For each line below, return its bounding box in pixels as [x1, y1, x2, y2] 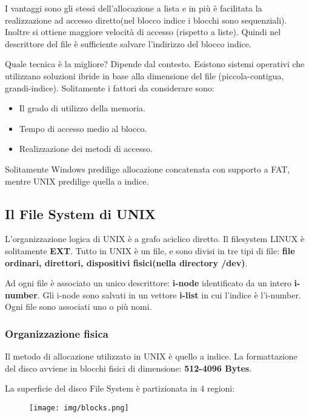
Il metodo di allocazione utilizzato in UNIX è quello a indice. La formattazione [5, 350, 297, 363]
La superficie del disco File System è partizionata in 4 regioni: [5, 382, 235, 395]
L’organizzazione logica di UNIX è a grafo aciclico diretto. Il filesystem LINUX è [5, 232, 305, 245]
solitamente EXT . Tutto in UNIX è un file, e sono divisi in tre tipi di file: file [5, 244, 295, 257]
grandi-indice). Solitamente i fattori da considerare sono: [5, 81, 214, 94]
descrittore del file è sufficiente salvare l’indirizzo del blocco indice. [5, 37, 251, 50]
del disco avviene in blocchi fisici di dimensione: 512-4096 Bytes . [5, 361, 252, 374]
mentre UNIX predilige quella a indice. [5, 174, 149, 187]
